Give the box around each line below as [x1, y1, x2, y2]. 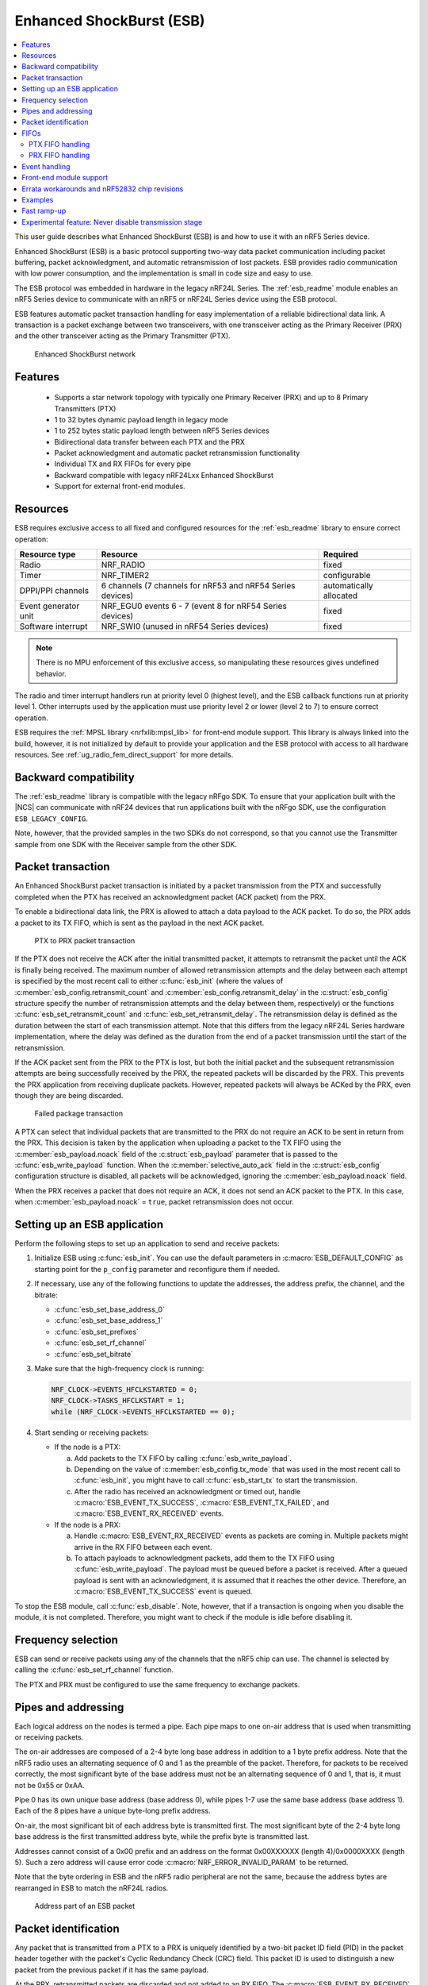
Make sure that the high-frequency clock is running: [34, 1364, 204, 1373]
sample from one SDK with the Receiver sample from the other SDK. [14, 839, 238, 849]
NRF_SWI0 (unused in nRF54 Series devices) [101, 620, 269, 631]
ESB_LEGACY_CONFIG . [14, 814, 89, 823]
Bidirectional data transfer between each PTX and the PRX [54, 437, 246, 446]
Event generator [19, 600, 80, 611]
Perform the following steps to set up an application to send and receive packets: [14, 1239, 281, 1248]
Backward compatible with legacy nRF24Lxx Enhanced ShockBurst [54, 470, 273, 480]
